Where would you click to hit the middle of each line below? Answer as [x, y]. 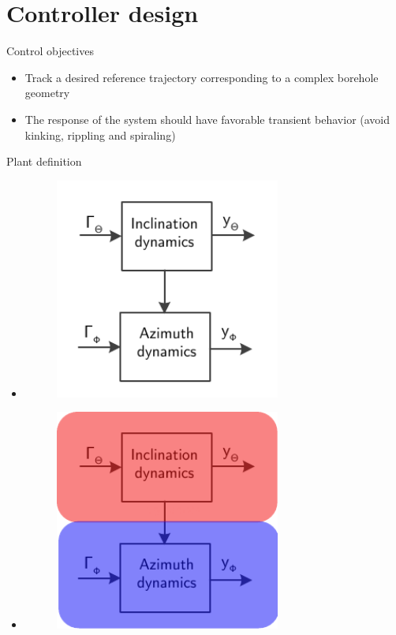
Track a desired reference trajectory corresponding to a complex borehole [202, 77]
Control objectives [50, 51]
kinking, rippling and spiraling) [100, 134]
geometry [47, 93]
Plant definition [44, 161]
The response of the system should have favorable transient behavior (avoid [207, 119]
